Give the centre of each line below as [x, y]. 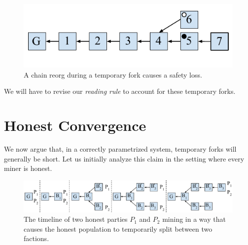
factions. [36, 238]
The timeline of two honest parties [76, 219]
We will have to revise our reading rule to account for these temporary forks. [120, 91]
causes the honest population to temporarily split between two [118, 228]
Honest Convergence [75, 125]
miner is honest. [28, 168]
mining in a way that [194, 219]
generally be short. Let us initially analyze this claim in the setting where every [124, 158]
